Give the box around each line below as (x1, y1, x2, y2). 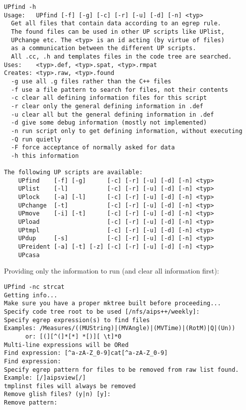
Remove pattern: (4, 399, 58, 407)
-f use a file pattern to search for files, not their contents (11, 86, 229, 93)
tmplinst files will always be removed (4, 382, 136, 390)
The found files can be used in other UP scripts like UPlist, (11, 28, 225, 35)
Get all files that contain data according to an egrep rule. (11, 20, 221, 27)
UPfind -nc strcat (4, 283, 65, 290)
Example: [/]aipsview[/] (4, 374, 86, 382)
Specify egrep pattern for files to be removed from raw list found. (4, 366, 239, 373)
